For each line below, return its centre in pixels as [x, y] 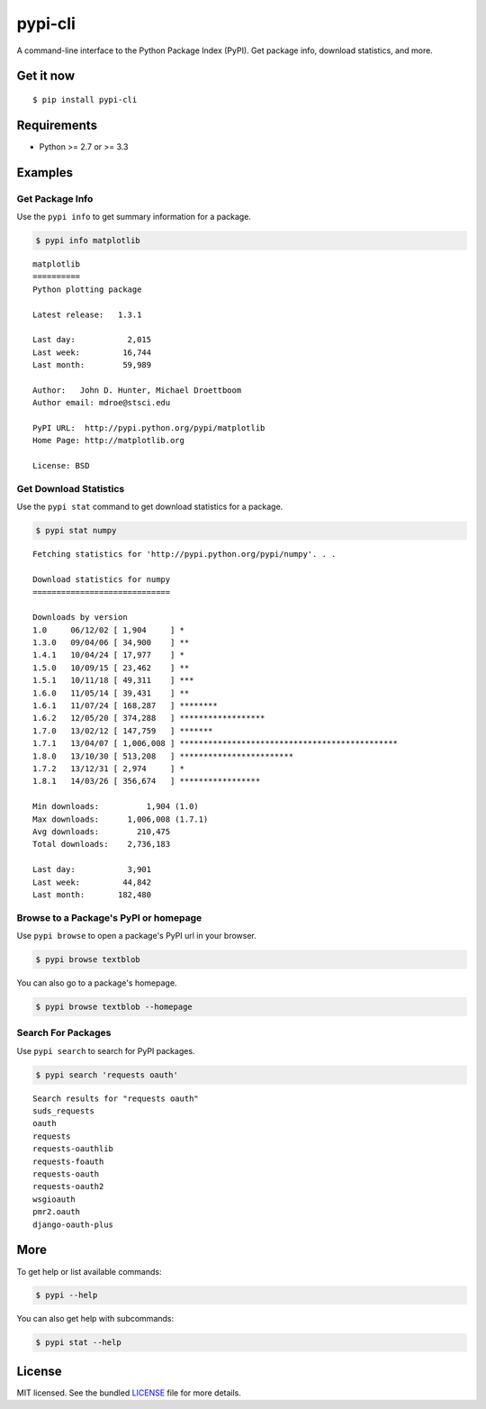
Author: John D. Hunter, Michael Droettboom [137, 390]
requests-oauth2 [68, 1186]
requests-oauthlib [73, 1149]
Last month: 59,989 [92, 365]
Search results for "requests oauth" [116, 1098]
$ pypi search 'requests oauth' [107, 1075]
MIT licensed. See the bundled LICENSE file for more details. [129, 1393]
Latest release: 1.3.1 [87, 314]
